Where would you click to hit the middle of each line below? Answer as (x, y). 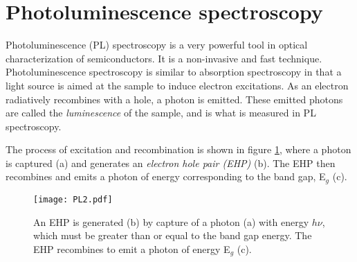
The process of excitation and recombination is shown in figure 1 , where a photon (178, 149)
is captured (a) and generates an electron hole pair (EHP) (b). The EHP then (171, 163)
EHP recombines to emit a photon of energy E (132, 248)
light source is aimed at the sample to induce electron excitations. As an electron (177, 85)
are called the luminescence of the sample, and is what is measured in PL (161, 113)
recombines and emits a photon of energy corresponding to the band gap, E (166, 176)
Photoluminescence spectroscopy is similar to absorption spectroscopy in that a (174, 72)
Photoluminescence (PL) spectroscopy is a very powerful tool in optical (157, 45)
